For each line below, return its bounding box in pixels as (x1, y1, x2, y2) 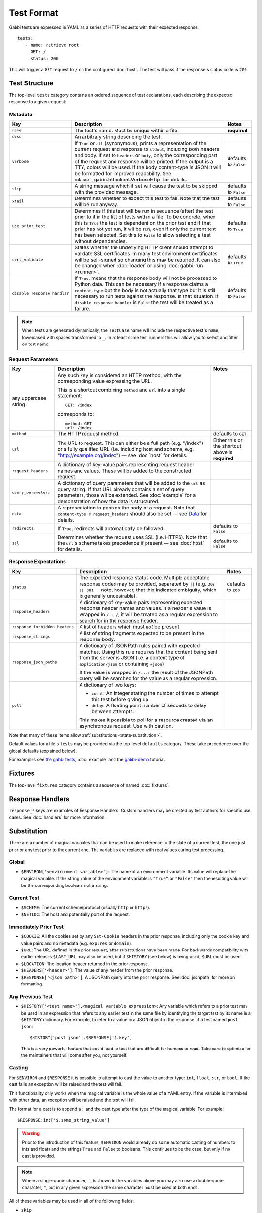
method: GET (65, 421, 92, 426)
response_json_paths (12, 659, 58, 665)
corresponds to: (57, 411, 94, 418)
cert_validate (12, 257, 43, 262)
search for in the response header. (79, 617, 158, 623)
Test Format (9, 7, 59, 18)
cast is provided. (22, 1153, 55, 1159)
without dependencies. (74, 238, 127, 245)
